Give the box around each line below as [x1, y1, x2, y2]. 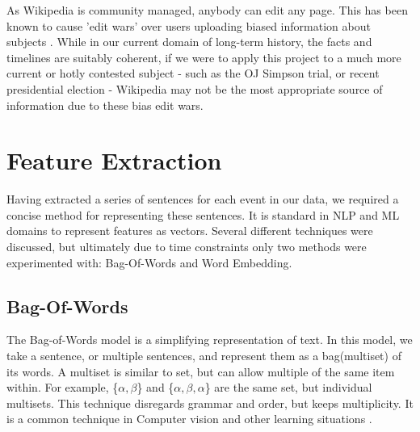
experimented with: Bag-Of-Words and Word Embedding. [6, 254, 292, 271]
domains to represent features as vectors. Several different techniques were [6, 222, 373, 239]
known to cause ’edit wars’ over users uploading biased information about [6, 17, 371, 34]
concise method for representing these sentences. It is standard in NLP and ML [6, 206, 400, 223]
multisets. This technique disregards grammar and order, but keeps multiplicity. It [6, 394, 414, 411]
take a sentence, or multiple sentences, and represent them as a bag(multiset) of [6, 347, 401, 364]
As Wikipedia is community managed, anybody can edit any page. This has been [6, 2, 408, 18]
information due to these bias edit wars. [6, 96, 204, 113]
